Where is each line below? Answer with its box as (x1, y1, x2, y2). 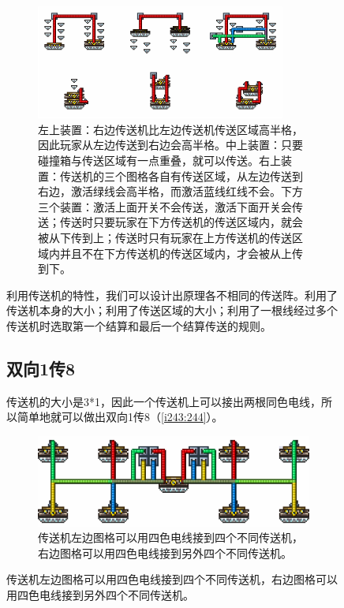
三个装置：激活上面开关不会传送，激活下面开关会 (38, 198, 292, 214)
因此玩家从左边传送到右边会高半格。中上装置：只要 (38, 136, 303, 153)
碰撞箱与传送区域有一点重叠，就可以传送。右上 (38, 152, 281, 169)
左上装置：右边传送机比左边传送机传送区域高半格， (38, 121, 303, 137)
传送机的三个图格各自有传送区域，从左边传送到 (59, 167, 303, 184)
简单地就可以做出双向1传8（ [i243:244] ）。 (17, 408, 223, 425)
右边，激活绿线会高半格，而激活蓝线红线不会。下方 (38, 183, 303, 200)
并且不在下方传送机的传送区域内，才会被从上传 (59, 244, 303, 261)
